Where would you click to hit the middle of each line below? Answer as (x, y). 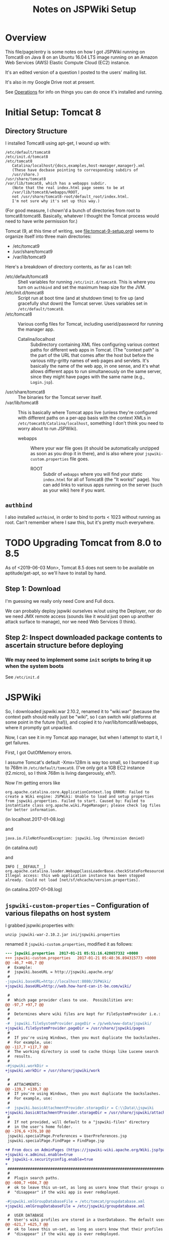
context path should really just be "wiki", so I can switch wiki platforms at (81, 717)
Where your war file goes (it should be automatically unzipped (95, 448)
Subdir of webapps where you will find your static (93, 474)
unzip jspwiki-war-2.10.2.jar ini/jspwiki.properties (63, 935)
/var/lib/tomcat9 (29, 257)
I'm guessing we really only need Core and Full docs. (60, 601)
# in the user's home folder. (40, 1127)
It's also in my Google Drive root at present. (50, 82)
